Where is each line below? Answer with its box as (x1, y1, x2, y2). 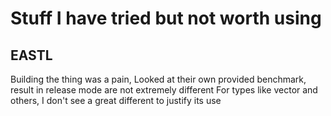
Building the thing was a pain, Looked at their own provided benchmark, (10, 73, 307, 85)
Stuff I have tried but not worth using (10, 7, 322, 30)
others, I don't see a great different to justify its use (10, 95, 222, 106)
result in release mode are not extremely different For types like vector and (10, 84, 318, 96)
